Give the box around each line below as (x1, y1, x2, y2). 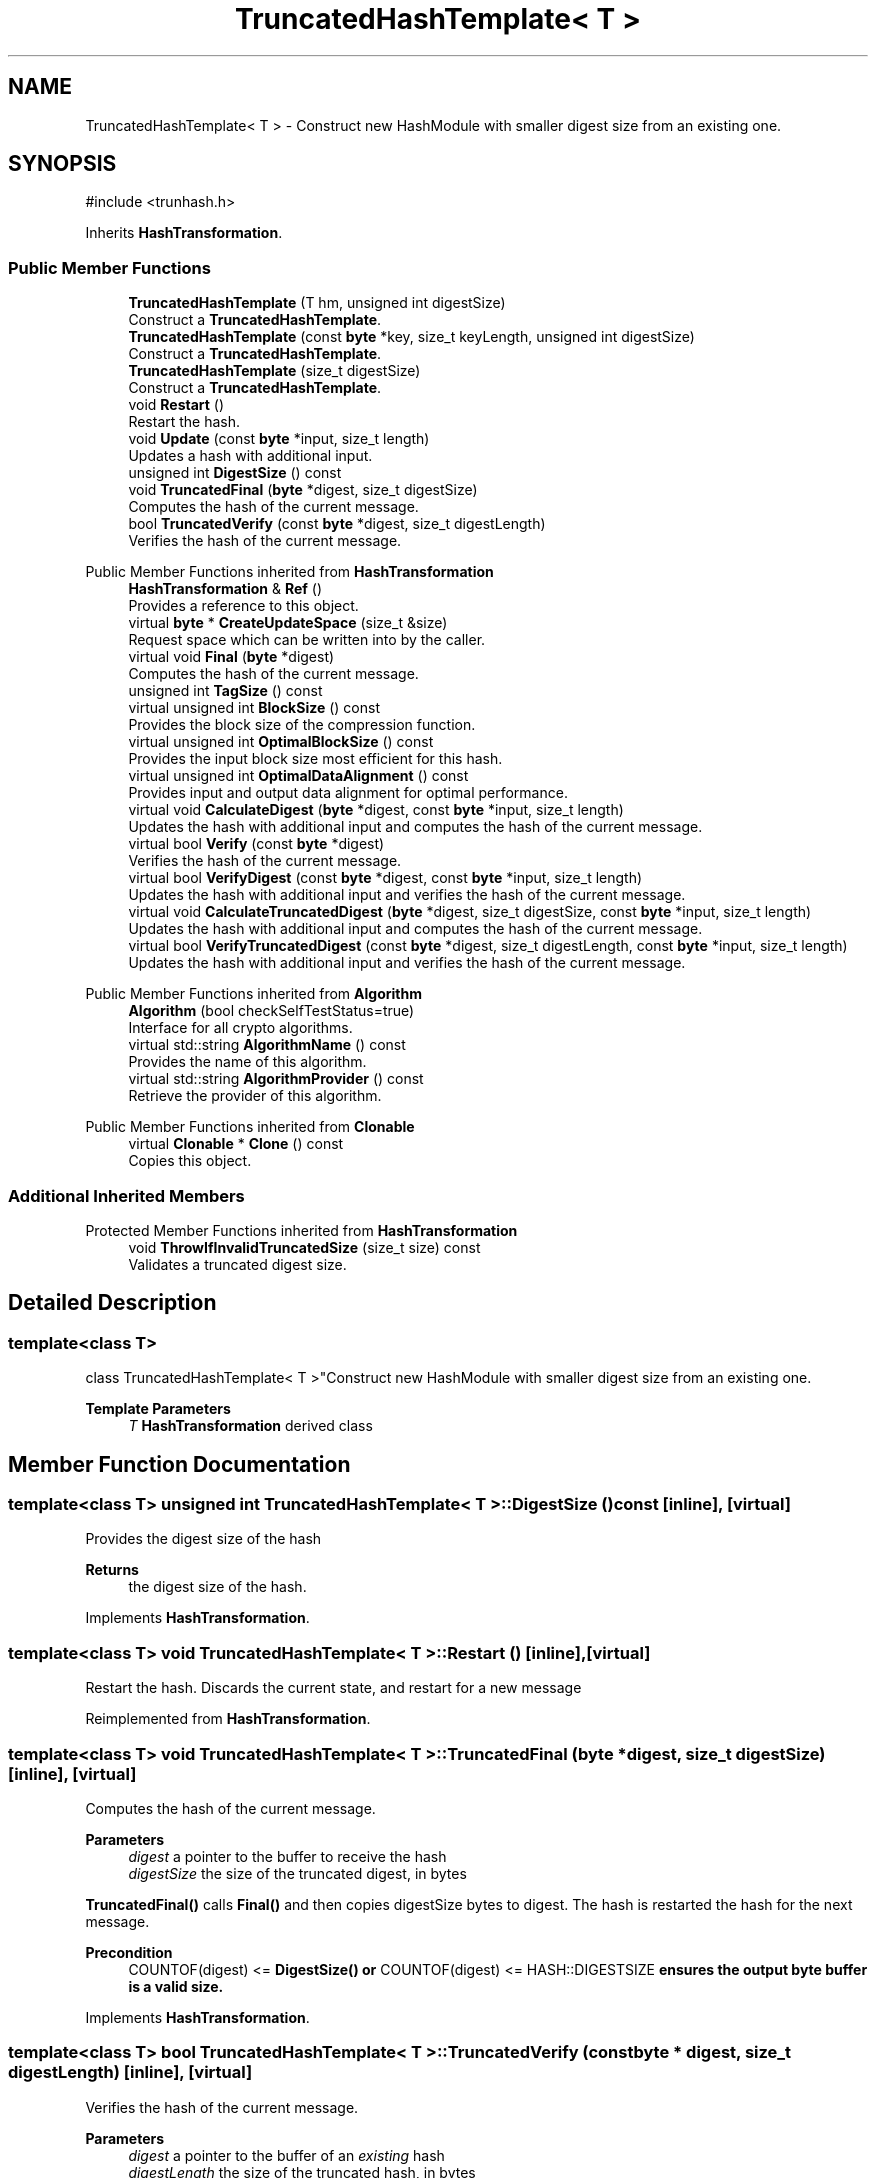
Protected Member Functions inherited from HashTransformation (85, 1221, 518, 1239)
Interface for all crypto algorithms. (128, 1019, 353, 1037)
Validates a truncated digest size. (128, 1255, 347, 1273)
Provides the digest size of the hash (85, 1530, 322, 1548)
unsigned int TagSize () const (128, 682, 323, 700)
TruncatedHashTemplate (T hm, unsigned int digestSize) (128, 294, 506, 312)
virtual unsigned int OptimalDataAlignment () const (128, 767, 469, 785)
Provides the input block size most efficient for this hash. (128, 750, 503, 768)
